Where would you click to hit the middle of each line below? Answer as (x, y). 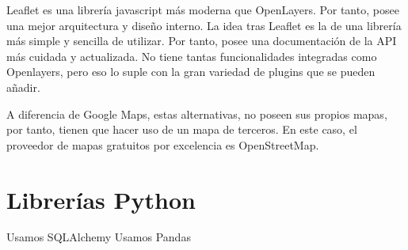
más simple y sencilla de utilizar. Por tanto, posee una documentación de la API (202, 41)
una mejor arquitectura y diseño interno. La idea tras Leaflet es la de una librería (204, 25)
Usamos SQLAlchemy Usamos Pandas (99, 237)
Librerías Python (101, 199)
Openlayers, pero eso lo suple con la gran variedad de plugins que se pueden (191, 72)
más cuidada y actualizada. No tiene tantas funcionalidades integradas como (192, 56)
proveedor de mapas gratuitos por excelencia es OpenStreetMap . (163, 144)
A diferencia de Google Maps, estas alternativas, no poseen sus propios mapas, (197, 114)
